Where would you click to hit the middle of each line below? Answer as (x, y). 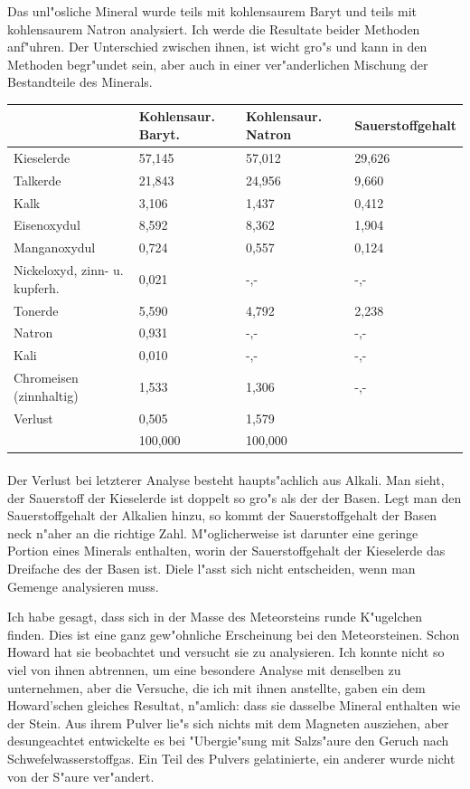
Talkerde (38, 180)
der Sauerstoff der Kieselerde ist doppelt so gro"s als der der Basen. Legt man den (235, 497)
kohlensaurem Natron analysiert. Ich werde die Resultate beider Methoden (214, 29)
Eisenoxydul (47, 225)
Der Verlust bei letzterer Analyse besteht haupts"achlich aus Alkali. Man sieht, (226, 480)
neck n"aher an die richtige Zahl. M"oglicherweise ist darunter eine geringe (213, 532)
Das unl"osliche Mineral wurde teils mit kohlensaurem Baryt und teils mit (212, 11)
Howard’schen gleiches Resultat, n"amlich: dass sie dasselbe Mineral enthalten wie (234, 705)
